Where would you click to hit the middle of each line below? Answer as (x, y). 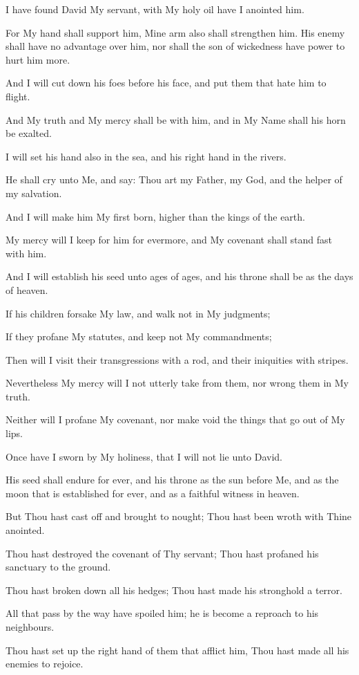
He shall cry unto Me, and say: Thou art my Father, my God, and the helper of (174, 179)
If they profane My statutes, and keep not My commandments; (139, 336)
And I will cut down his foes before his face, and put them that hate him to (166, 83)
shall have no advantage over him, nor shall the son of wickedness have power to (175, 46)
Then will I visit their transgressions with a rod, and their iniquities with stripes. (177, 359)
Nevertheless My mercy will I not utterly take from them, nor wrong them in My (177, 383)
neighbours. (30, 627)
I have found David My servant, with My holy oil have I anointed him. (155, 9)
